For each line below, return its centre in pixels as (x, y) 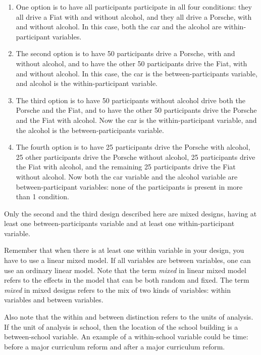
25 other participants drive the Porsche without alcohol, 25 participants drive (136, 157)
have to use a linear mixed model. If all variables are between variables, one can (127, 260)
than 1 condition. (42, 196)
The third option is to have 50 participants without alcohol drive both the (130, 100)
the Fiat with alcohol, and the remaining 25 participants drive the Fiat (126, 167)
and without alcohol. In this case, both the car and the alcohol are (119, 27)
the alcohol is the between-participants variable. (90, 130)
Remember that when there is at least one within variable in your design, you (124, 250)
